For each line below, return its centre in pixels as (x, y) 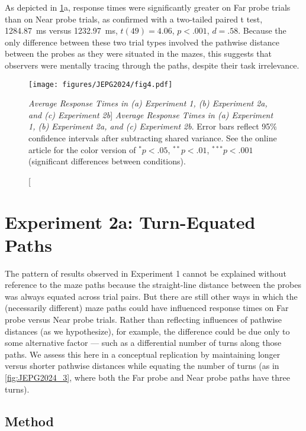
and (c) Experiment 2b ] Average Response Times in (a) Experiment (151, 114)
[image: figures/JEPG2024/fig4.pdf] (101, 84)
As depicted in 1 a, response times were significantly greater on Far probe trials (148, 7)
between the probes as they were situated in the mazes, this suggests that (138, 54)
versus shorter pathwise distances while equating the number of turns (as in (142, 366)
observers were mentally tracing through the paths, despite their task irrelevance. (152, 65)
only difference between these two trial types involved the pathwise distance (142, 42)
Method (29, 421)
